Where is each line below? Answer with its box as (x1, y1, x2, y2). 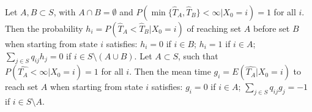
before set (253, 22, 290, 34)
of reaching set (187, 22, 242, 34)
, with (53, 6, 76, 18)
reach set (5, 80, 39, 93)
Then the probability (5, 22, 83, 34)
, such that (178, 49, 218, 62)
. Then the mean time (129, 65, 211, 78)
